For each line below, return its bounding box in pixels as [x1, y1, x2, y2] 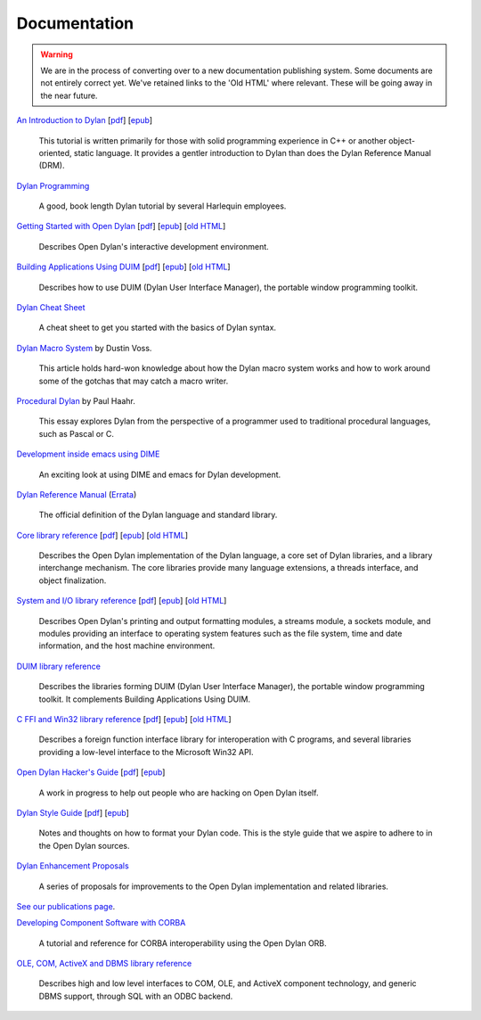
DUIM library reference [16, 661, 102, 671]
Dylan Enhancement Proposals [16, 860, 129, 871]
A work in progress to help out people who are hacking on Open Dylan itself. [38, 787, 319, 798]
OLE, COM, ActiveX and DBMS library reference [16, 958, 192, 969]
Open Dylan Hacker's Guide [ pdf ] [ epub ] [16, 767, 166, 777]
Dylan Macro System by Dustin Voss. [16, 342, 152, 353]
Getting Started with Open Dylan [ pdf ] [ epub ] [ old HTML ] [16, 221, 226, 232]
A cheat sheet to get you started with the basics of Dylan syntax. [38, 322, 276, 333]
